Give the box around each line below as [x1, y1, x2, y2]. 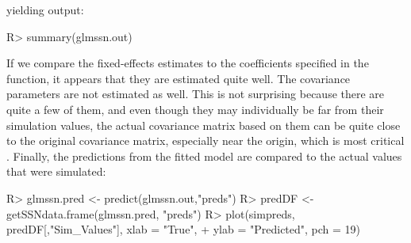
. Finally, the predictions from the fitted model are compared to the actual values [6, 147, 402, 164]
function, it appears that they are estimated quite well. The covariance [6, 70, 351, 86]
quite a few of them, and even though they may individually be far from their [6, 101, 384, 117]
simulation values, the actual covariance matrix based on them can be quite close [6, 116, 401, 133]
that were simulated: [6, 163, 106, 180]
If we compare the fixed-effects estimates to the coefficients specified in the [6, 55, 369, 71]
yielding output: [6, 2, 84, 17]
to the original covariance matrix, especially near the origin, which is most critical [6, 132, 405, 149]
